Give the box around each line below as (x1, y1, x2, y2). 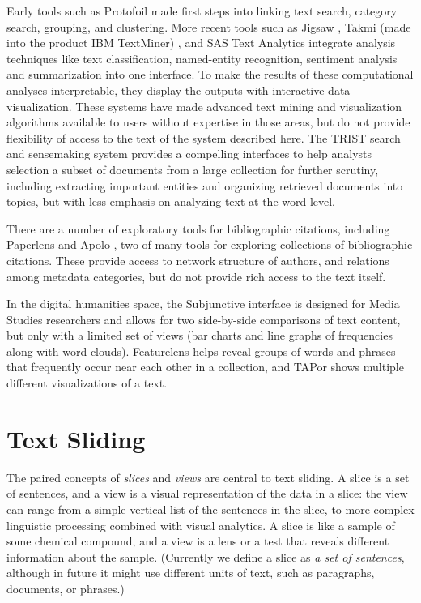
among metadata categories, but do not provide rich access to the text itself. (6, 267, 386, 284)
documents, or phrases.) (6, 579, 125, 597)
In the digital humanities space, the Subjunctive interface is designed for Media (6, 295, 400, 312)
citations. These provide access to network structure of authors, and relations (6, 251, 389, 268)
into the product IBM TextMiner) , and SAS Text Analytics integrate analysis (6, 34, 396, 51)
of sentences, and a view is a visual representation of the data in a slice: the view (6, 485, 408, 502)
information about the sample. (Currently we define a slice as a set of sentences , (6, 548, 405, 565)
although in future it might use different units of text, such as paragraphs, (6, 564, 375, 581)
